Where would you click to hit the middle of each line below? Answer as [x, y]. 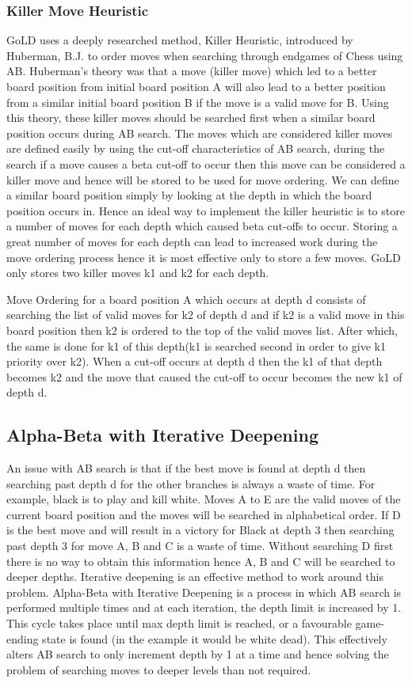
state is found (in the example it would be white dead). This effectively [215, 638]
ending [23, 638]
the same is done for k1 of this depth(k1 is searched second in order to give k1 [196, 345]
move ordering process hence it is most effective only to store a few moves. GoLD [204, 257]
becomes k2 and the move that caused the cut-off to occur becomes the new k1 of [204, 376]
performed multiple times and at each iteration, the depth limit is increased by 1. [204, 607]
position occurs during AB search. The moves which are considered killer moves [200, 133]
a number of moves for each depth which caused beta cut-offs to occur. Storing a [202, 226]
